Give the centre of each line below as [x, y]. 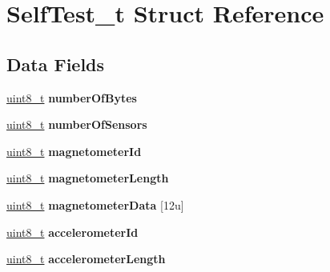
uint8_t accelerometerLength [86, 259]
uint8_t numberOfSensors [77, 124]
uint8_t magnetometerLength [88, 178]
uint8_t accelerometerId [72, 232]
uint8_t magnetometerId [74, 151]
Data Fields [56, 64]
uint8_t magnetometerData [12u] [95, 204]
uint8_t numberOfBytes [72, 97]
